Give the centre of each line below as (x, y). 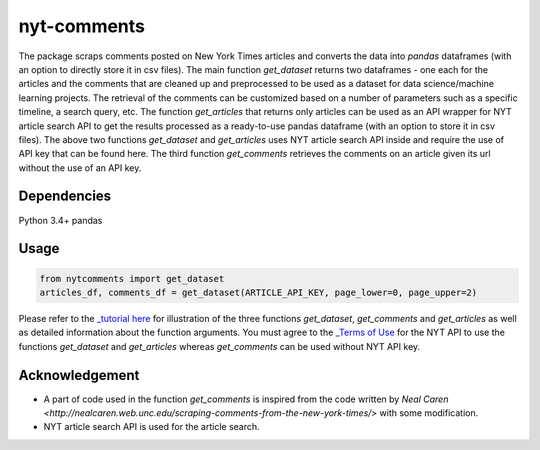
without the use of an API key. (80, 167)
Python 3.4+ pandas (60, 220)
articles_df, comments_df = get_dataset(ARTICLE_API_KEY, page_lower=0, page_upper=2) (258, 292)
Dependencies (65, 196)
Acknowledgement (79, 375)
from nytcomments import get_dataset (132, 278)
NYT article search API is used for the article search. (151, 427)
